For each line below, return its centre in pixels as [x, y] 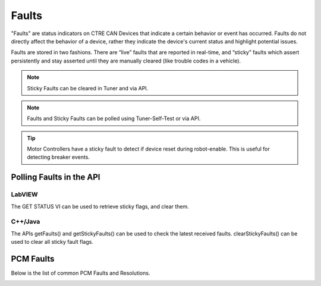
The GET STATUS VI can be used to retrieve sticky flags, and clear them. [100, 206]
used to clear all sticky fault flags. [52, 242]
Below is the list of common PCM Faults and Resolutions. [81, 273]
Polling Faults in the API [56, 177]
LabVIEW [24, 194]
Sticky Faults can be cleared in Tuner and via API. [88, 88]
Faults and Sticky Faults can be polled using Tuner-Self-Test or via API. [114, 118]
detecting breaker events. [59, 157]
